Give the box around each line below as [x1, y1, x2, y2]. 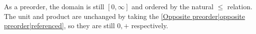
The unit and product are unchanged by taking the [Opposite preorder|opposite [4, 11, 245, 21]
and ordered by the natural [131, 1, 213, 11]
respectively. [131, 20, 169, 31]
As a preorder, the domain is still [4, 1, 104, 11]
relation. [227, 1, 253, 11]
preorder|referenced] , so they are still [4, 20, 115, 31]
